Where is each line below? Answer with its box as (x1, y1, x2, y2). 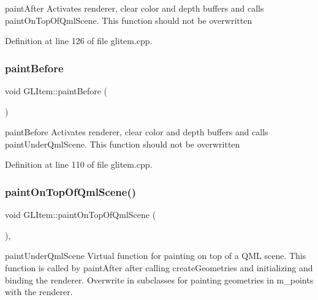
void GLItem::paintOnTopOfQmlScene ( (5, 208, 156, 221)
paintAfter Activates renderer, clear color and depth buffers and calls (5, 2, 264, 14)
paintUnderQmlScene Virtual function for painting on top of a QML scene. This (5, 249, 306, 262)
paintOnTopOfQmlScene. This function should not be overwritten (5, 13, 252, 26)
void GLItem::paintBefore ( (5, 84, 107, 97)
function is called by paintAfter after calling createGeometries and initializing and (5, 261, 313, 274)
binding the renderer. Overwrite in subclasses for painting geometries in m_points (5, 273, 314, 286)
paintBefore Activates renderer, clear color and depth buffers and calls (5, 126, 268, 138)
